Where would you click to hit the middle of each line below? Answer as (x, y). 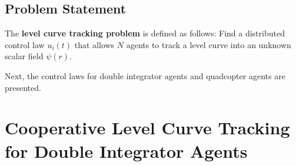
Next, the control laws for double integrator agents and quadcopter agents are (145, 75)
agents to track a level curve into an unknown (209, 44)
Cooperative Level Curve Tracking (147, 128)
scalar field (24, 56)
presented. (23, 87)
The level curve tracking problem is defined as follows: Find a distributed (145, 33)
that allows (94, 44)
